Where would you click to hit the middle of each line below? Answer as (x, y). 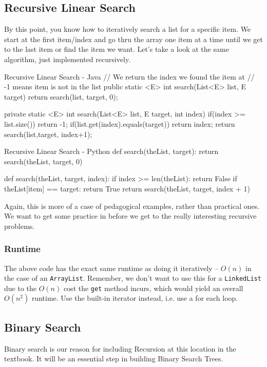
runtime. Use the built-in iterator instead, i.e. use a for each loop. (135, 298)
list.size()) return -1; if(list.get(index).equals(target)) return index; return (120, 123)
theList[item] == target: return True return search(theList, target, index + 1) (127, 188)
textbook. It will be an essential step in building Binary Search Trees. (114, 359)
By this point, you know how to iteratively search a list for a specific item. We (128, 29)
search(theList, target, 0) (43, 161)
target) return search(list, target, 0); (61, 96)
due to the (20, 288)
